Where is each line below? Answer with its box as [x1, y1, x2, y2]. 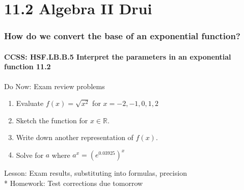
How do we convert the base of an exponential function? [4, 30, 240, 42]
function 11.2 [4, 61, 51, 72]
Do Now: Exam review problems [4, 80, 105, 91]
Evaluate [16, 98, 44, 108]
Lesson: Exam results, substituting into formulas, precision [4, 168, 187, 178]
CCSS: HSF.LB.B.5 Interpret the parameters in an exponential [4, 51, 231, 62]
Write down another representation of [16, 132, 133, 143]
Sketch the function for [16, 115, 88, 125]
